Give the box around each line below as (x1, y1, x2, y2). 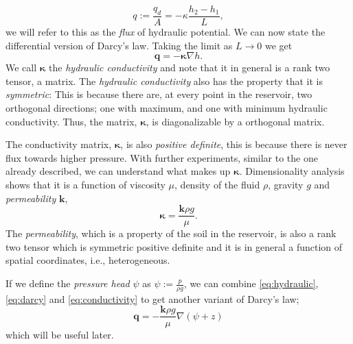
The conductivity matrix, (5, 137, 112, 151)
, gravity (268, 177, 304, 191)
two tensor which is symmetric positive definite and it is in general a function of (5, 239, 343, 254)
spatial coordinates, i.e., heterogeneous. (5, 253, 170, 267)
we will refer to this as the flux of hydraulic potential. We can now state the (5, 25, 326, 39)
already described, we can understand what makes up (5, 164, 231, 178)
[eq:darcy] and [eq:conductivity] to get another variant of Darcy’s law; (5, 291, 299, 306)
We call (5, 60, 37, 75)
